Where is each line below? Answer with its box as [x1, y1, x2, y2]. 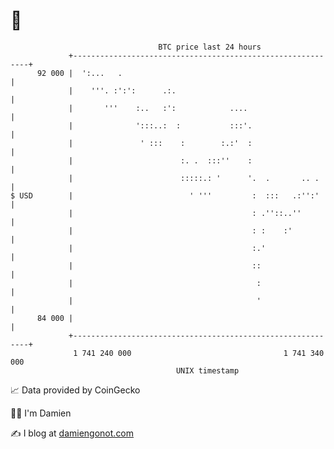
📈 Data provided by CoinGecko [10, 384, 141, 396]
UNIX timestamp [175, 365, 240, 376]
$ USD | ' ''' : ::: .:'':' [10, 190, 320, 201]
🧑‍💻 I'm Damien [10, 407, 72, 419]
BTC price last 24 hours [158, 42, 262, 52]
